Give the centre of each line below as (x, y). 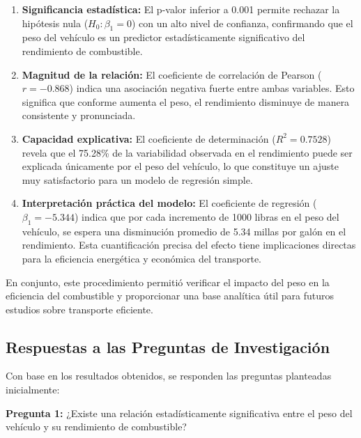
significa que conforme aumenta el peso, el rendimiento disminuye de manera (186, 101)
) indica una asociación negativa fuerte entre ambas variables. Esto (212, 88)
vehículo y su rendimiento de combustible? (96, 427)
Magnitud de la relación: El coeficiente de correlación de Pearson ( (172, 74)
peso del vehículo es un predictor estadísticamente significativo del (163, 37)
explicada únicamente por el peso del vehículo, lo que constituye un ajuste (180, 166)
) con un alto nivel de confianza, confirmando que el (242, 23)
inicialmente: (33, 390)
